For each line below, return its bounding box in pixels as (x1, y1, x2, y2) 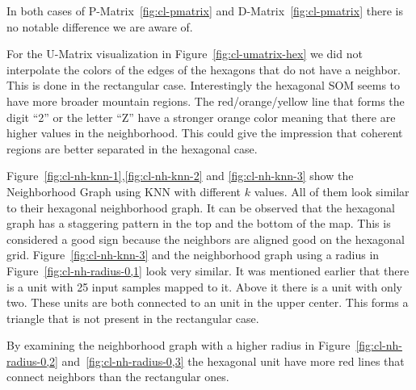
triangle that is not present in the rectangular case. (6, 309, 259, 326)
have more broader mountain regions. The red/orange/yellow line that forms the (6, 92, 405, 109)
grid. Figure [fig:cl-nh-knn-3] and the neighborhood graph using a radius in (6, 246, 380, 263)
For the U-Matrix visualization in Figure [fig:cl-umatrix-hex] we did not (6, 45, 363, 62)
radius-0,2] (6, 352, 58, 369)
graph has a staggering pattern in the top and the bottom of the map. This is (6, 215, 391, 232)
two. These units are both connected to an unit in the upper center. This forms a (6, 294, 409, 311)
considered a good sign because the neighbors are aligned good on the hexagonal (6, 230, 405, 247)
